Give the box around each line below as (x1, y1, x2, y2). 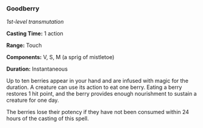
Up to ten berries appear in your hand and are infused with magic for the (6, 77, 189, 85)
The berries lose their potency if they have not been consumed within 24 (6, 108, 190, 116)
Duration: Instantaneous (6, 65, 68, 73)
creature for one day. (6, 96, 59, 104)
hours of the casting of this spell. (6, 115, 90, 123)
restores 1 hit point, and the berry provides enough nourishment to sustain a (6, 90, 197, 98)
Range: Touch (6, 41, 42, 49)
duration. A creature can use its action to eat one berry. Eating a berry (6, 84, 182, 91)
